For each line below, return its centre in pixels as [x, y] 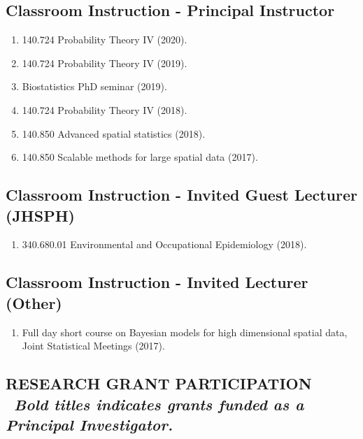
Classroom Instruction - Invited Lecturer [157, 282]
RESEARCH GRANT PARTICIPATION [159, 383]
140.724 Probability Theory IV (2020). [105, 39]
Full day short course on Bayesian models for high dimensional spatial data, [185, 332]
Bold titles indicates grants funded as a [159, 404]
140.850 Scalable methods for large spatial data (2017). [140, 157]
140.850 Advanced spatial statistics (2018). [114, 133]
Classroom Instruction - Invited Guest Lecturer [182, 195]
